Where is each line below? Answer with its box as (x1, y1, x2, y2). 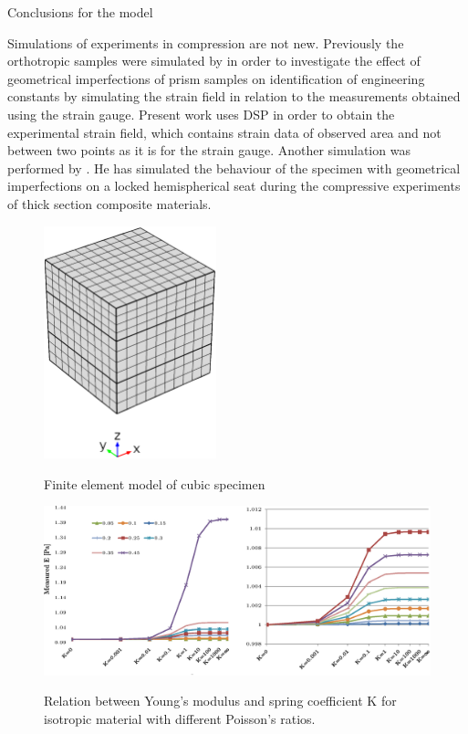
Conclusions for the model (7, 3, 153, 21)
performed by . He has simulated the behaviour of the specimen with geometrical (7, 158, 461, 177)
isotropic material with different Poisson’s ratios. (44, 709, 316, 729)
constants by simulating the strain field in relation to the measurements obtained (7, 87, 461, 106)
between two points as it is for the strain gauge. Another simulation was (7, 141, 411, 160)
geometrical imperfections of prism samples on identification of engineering (7, 68, 425, 88)
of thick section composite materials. (7, 194, 212, 213)
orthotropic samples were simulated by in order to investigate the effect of (7, 51, 421, 70)
